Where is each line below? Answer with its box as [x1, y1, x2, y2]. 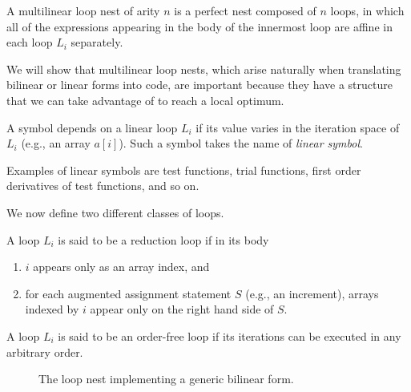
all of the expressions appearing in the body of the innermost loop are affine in [6, 18, 393, 34]
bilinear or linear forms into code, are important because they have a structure [6, 76, 393, 93]
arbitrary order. [6, 343, 83, 360]
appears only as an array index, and [33, 258, 210, 275]
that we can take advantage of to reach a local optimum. [6, 91, 284, 108]
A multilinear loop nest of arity [6, 2, 160, 18]
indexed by [25, 301, 79, 317]
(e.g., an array [21, 135, 91, 152]
